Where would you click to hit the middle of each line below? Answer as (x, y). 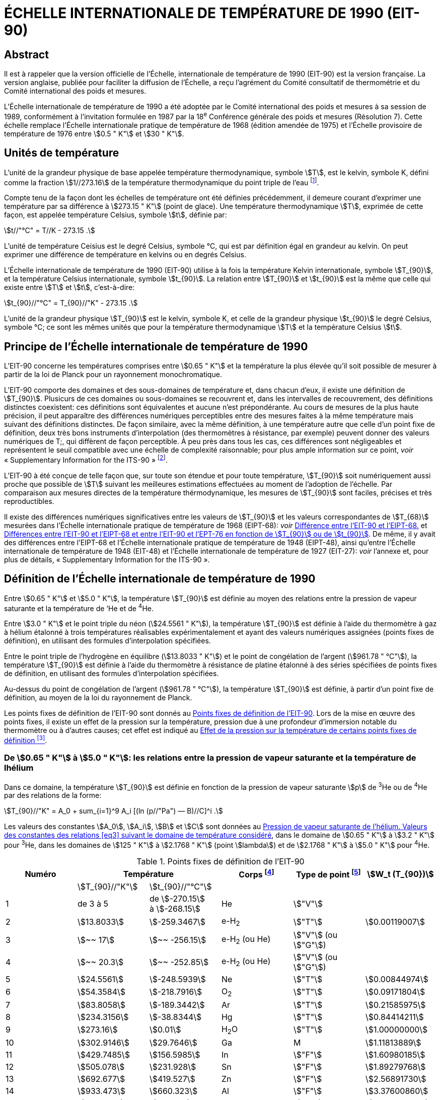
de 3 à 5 (93, 904)
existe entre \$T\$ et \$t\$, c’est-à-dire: (69, 287)
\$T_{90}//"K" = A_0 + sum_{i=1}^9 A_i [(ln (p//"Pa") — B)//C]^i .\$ (114, 811)
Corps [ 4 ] (256, 874)
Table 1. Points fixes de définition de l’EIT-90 (220, 862)
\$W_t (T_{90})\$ (400, 874)
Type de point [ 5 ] (328, 874)
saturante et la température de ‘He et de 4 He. (79, 607)
